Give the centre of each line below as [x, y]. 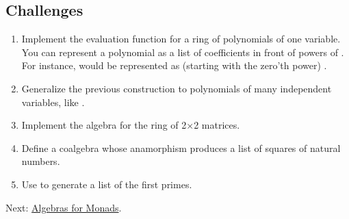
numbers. [41, 161]
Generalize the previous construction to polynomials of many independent [177, 88]
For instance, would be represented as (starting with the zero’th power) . [174, 65]
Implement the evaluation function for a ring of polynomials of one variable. [181, 39]
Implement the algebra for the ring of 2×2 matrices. [131, 125]
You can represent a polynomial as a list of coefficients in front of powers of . [183, 52]
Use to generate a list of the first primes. [107, 184]
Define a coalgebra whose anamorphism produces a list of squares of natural [181, 147]
